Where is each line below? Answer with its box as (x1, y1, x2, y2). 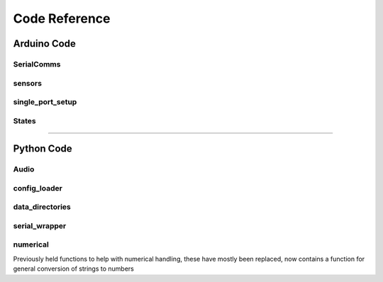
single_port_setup (13, 97, 77, 107)
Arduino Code (13, 38, 76, 50)
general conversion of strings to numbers (13, 264, 134, 273)
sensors (13, 78, 43, 88)
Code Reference (13, 11, 111, 26)
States (13, 115, 37, 125)
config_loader (13, 183, 63, 193)
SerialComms (13, 59, 61, 69)
